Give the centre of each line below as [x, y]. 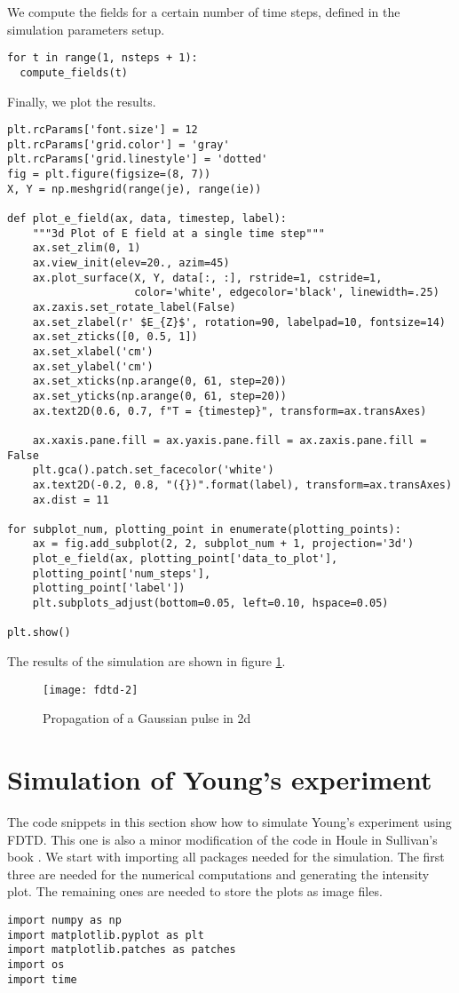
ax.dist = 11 [71, 500]
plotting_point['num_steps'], [122, 573]
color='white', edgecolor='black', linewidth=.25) [287, 293]
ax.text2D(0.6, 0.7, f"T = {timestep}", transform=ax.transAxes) [229, 411]
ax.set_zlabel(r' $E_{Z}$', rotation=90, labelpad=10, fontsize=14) [239, 322]
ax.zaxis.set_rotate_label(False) [134, 307]
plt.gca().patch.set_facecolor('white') [153, 470]
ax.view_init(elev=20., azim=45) [131, 263]
